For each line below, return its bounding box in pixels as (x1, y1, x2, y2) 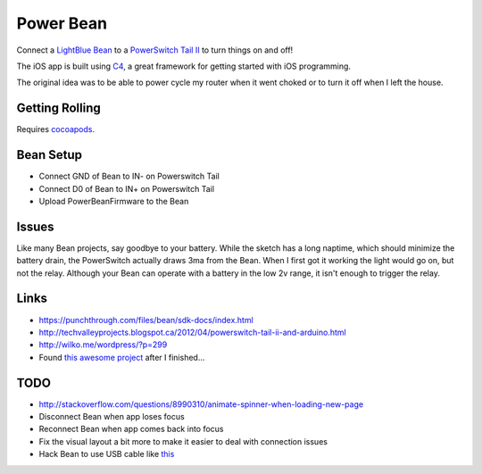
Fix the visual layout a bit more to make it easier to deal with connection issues (38, 436, 328, 446)
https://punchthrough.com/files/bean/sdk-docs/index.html (38, 314, 253, 325)
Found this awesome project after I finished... (38, 352, 205, 362)
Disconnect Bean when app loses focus (38, 411, 185, 421)
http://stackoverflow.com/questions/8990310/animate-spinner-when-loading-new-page (38, 398, 364, 410)
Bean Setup (16, 147, 83, 162)
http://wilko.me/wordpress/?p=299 (38, 339, 168, 350)
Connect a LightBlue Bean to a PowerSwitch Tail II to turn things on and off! (16, 45, 294, 55)
